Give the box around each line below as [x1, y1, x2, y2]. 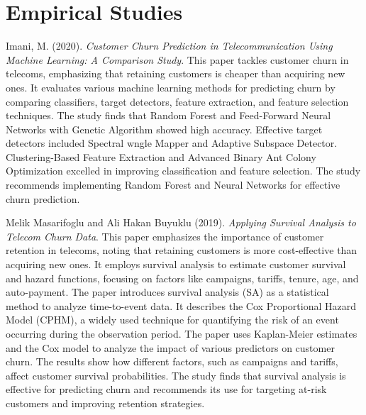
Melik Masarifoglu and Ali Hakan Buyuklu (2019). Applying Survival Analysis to [6, 215, 356, 230]
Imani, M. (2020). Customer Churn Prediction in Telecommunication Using [6, 38, 333, 53]
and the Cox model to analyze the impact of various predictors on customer [6, 340, 335, 355]
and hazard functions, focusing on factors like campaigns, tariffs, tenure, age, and [6, 270, 359, 285]
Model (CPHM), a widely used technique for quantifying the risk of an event [6, 312, 339, 327]
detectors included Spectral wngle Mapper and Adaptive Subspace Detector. [6, 135, 338, 150]
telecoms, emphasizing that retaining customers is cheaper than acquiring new [6, 66, 345, 81]
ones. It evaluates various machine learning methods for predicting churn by [6, 79, 335, 94]
